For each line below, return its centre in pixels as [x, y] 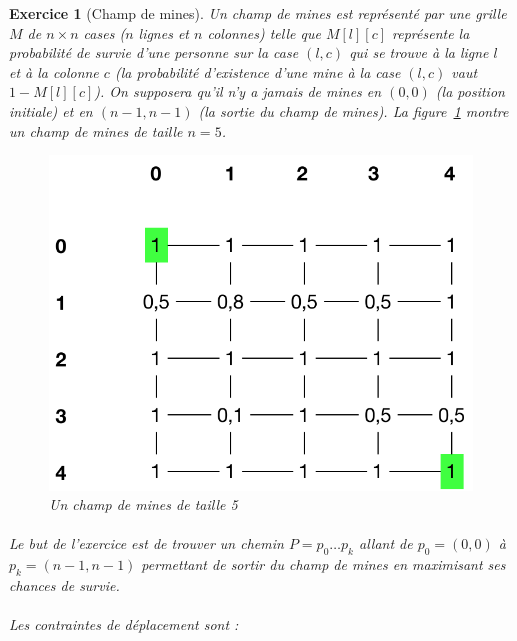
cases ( [104, 32]
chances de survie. [64, 585]
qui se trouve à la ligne [419, 52]
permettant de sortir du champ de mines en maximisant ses [323, 564]
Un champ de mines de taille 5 [143, 504]
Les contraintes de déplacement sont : [124, 624]
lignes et [163, 32]
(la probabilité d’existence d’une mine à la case [257, 71]
